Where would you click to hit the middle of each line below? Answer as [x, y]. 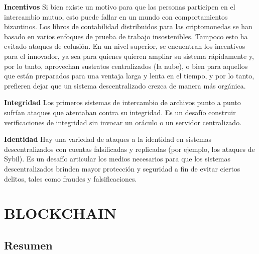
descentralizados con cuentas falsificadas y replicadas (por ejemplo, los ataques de [129, 149]
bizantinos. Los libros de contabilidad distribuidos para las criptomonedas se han [128, 26]
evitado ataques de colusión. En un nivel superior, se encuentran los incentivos [125, 46]
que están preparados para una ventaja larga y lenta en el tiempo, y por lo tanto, [129, 76]
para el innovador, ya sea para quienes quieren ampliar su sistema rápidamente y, [129, 56]
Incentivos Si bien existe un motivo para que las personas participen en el [120, 7]
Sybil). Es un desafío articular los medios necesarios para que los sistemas [117, 159]
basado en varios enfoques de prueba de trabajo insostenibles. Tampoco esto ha [126, 36]
